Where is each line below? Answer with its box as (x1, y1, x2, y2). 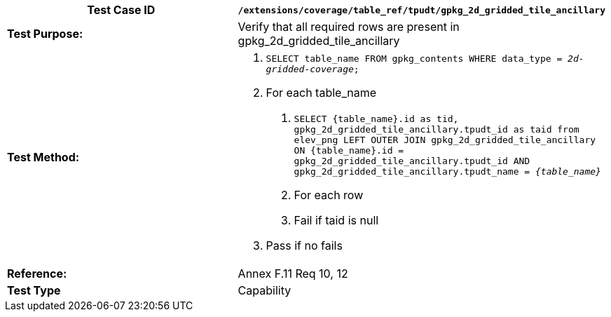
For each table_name (266, 86, 377, 100)
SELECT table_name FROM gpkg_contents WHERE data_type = (266, 53, 563, 64)
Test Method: (7, 150, 80, 164)
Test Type (7, 283, 61, 297)
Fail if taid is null (294, 213, 379, 227)
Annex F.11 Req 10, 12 (238, 267, 348, 281)
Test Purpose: (7, 27, 83, 41)
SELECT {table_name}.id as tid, (294, 114, 459, 124)
